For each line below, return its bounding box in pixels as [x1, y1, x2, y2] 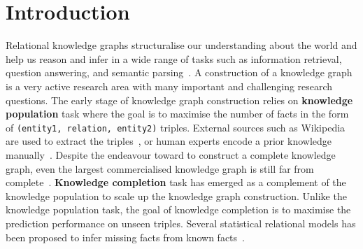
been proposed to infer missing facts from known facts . [6, 229, 245, 244]
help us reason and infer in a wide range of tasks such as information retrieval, [6, 51, 342, 66]
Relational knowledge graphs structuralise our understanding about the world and [6, 38, 357, 52]
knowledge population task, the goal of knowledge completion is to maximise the [6, 202, 351, 217]
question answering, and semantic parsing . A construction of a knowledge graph [6, 65, 353, 80]
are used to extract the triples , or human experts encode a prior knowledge [6, 134, 332, 148]
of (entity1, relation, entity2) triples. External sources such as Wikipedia [6, 120, 346, 134]
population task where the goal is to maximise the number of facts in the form [6, 106, 349, 121]
